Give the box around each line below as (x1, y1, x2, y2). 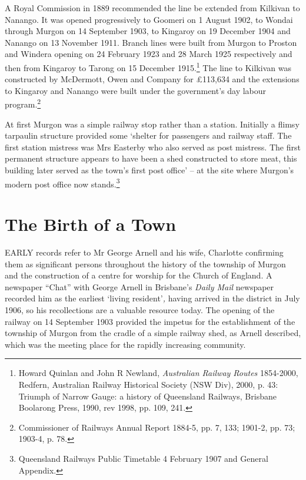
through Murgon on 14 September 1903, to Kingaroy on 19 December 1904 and (5, 25, 291, 37)
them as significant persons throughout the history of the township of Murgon (5, 257, 286, 270)
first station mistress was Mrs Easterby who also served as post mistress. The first (5, 140, 301, 153)
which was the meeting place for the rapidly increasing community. (5, 338, 246, 350)
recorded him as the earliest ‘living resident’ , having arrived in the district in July (5, 292, 300, 304)
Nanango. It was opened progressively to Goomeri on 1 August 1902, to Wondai (5, 13, 293, 25)
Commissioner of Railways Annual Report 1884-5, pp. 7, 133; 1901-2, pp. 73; (18, 421, 295, 433)
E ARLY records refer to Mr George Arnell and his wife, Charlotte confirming (5, 246, 284, 258)
